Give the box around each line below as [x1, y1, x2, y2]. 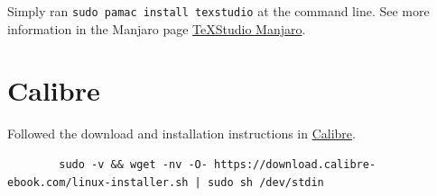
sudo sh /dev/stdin [207, 175, 324, 189]
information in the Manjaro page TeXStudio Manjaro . [7, 19, 306, 38]
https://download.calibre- [214, 157, 377, 171]
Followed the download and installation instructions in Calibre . [7, 124, 356, 143]
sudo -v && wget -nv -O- [59, 157, 208, 171]
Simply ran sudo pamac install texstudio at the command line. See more [7, 2, 430, 20]
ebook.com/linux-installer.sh [7, 175, 189, 189]
